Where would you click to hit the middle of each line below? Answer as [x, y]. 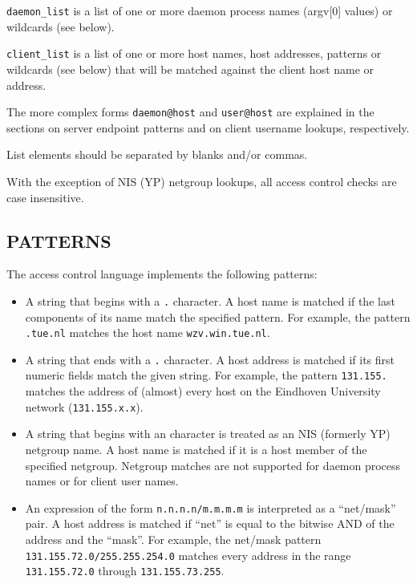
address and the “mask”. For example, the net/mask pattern [173, 539]
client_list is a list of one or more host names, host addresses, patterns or [194, 53]
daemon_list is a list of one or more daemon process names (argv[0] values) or [200, 10]
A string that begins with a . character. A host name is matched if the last [210, 300]
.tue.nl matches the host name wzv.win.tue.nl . [148, 333]
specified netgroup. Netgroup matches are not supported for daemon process [213, 465]
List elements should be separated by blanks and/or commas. [157, 154]
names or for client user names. [102, 481]
